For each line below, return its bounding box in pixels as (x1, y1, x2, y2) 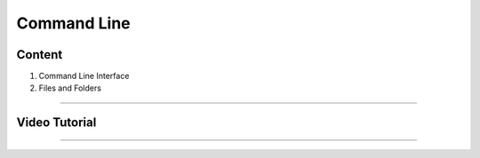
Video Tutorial (16, 115, 97, 130)
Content (16, 47, 63, 62)
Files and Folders (38, 83, 102, 93)
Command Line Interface (38, 71, 130, 82)
